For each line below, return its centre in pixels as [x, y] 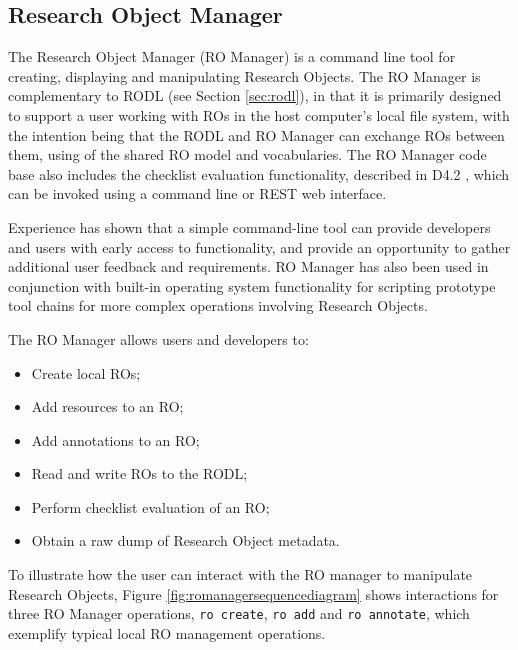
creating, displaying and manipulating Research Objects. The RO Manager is [244, 75]
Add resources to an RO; [107, 406]
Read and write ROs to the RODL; [139, 473]
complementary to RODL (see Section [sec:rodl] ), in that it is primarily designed [255, 95]
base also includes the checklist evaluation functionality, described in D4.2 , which [259, 173]
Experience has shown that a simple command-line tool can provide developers [249, 226]
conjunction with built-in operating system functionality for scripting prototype [252, 285]
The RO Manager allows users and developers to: [158, 338]
